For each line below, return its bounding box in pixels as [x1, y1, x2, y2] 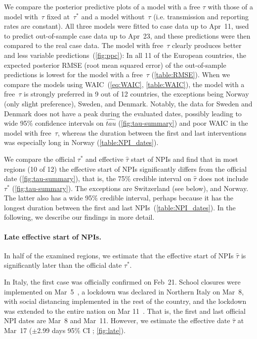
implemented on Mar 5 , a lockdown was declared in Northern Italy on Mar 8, [4, 286, 244, 296]
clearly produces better [171, 40, 242, 50]
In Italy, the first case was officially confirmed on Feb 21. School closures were [4, 277, 241, 287]
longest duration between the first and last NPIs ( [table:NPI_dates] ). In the [4, 202, 236, 212]
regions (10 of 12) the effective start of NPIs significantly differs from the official [4, 163, 247, 174]
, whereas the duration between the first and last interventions [57, 127, 247, 138]
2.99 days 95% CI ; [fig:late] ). [37, 325, 126, 336]
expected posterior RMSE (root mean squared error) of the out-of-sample [4, 59, 226, 70]
